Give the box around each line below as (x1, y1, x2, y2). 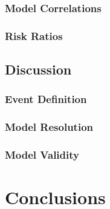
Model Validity (5, 147, 79, 162)
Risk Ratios (5, 28, 63, 43)
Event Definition (5, 91, 87, 107)
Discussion (5, 60, 72, 79)
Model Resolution (5, 119, 93, 134)
